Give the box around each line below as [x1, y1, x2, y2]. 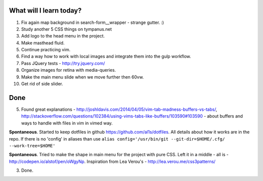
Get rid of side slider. [21, 81, 63, 87]
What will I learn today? [9, 6, 82, 15]
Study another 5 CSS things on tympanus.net [21, 26, 112, 32]
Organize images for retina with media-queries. [21, 67, 116, 73]
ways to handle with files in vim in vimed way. [21, 120, 113, 126]
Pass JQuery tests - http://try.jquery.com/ [21, 60, 105, 66]
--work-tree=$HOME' [9, 143, 56, 148]
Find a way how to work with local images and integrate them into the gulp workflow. [21, 54, 191, 60]
